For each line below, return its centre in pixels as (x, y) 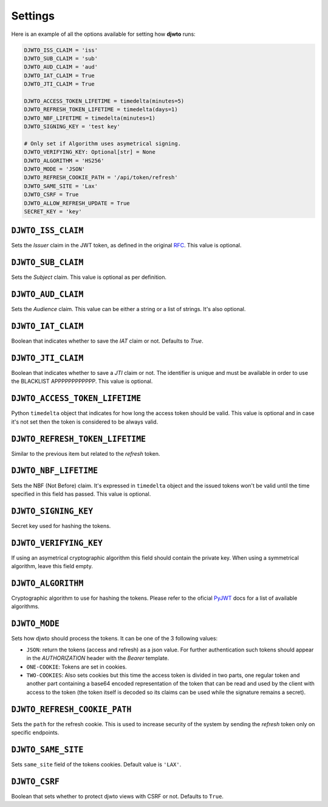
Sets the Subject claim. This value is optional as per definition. (89, 277)
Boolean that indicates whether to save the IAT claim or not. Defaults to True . (107, 341)
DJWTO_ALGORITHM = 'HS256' (64, 160)
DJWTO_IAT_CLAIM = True (60, 75)
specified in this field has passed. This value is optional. (81, 494)
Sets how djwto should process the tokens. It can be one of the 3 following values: (114, 639)
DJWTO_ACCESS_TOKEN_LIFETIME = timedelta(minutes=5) (104, 101)
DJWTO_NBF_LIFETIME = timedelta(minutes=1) (90, 118)
